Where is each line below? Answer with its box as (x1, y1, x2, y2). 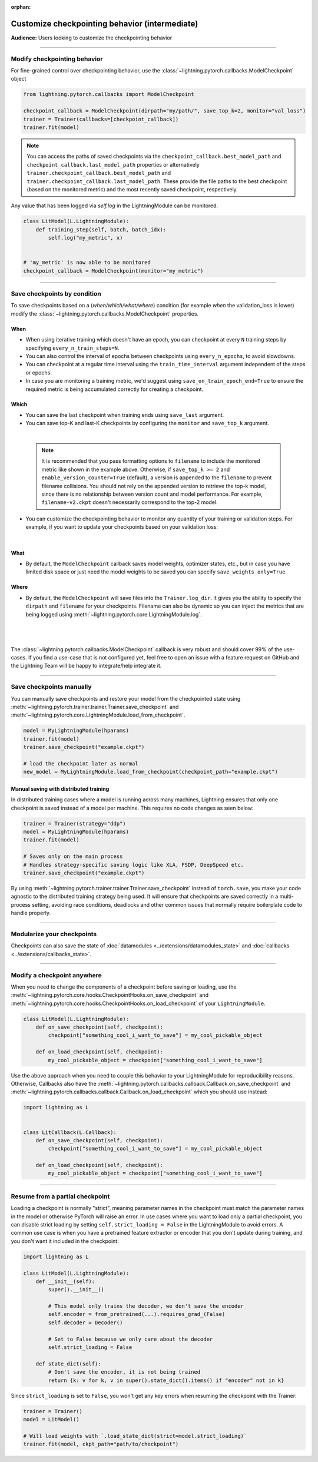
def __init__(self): (35, 1278, 95, 1285)
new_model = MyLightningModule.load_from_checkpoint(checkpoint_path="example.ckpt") (23, 768, 278, 775)
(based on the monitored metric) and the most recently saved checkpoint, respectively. (26, 185, 238, 193)
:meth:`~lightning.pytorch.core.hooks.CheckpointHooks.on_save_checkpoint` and (11, 992, 209, 999)
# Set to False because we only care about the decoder (48, 1335, 213, 1342)
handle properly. (11, 910, 51, 917)
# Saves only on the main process (23, 853, 123, 860)
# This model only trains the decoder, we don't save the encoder (48, 1303, 244, 1309)
